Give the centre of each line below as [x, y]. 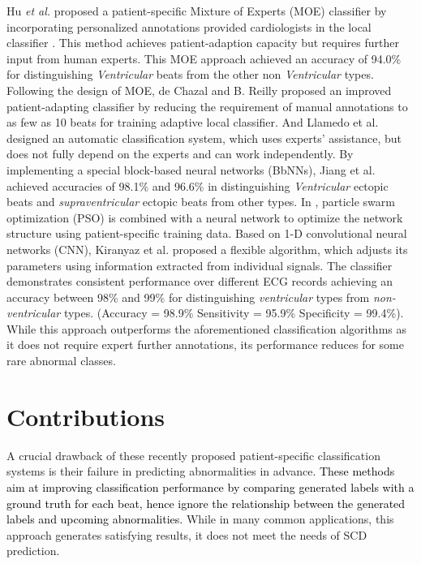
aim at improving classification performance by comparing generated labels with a [210, 487]
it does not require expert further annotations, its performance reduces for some [205, 344]
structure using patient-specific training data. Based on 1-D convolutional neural [207, 233]
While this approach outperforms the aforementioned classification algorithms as [207, 328]
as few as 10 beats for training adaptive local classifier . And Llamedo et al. [193, 122]
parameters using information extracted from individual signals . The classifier [200, 265]
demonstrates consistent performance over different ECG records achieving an [200, 281]
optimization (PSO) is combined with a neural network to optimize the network [205, 217]
